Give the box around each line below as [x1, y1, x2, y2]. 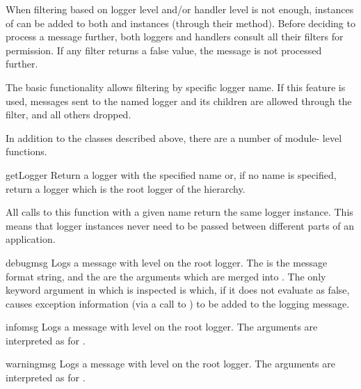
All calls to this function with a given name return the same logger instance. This [6, 205, 353, 219]
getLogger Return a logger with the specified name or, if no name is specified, [6, 167, 337, 182]
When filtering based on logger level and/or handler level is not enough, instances [6, 2, 354, 16]
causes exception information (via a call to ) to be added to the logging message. [6, 296, 350, 310]
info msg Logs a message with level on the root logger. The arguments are [6, 319, 318, 334]
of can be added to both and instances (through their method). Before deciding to [6, 15, 355, 30]
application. [6, 232, 56, 246]
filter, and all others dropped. [6, 107, 131, 122]
